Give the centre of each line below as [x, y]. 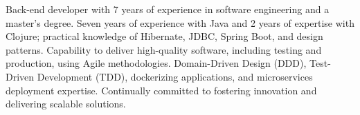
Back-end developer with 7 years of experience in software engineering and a [168, 9]
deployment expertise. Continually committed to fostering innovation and [161, 90]
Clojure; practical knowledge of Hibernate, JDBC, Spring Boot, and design [164, 36]
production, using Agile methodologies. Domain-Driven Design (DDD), [156, 63]
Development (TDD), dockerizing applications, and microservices [175, 76]
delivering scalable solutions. [66, 104]
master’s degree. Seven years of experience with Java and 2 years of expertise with [180, 22]
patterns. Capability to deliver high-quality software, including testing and [164, 49]
